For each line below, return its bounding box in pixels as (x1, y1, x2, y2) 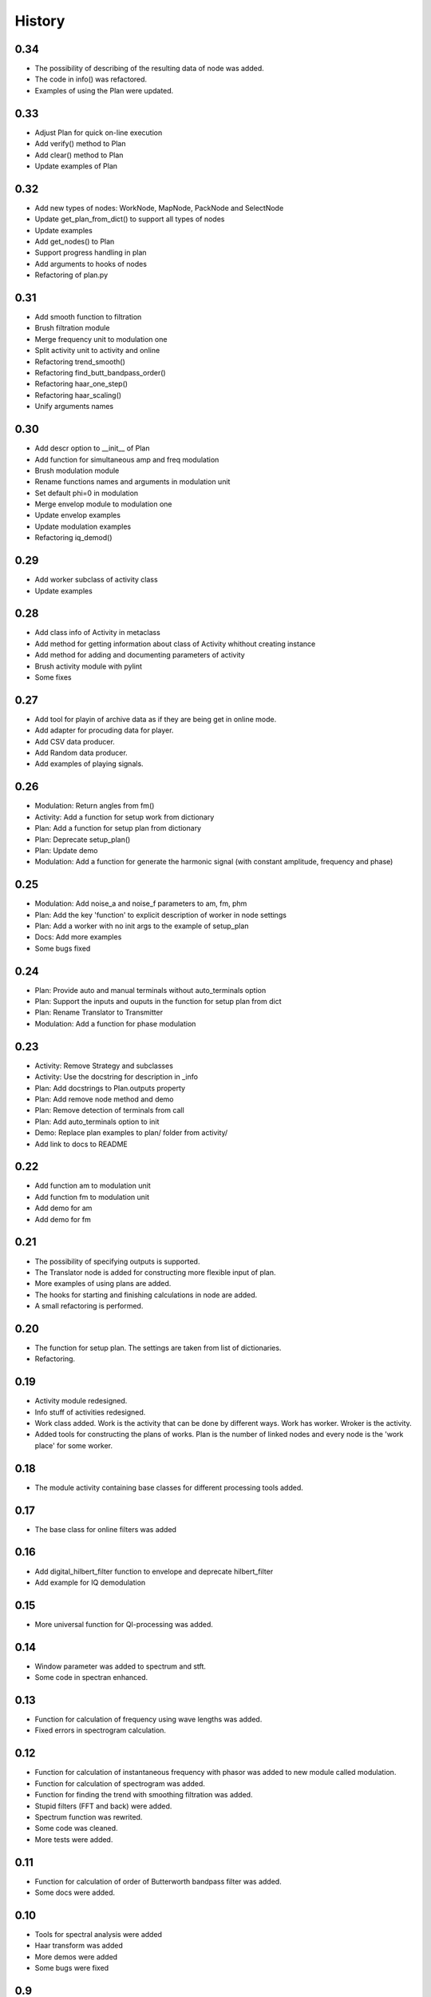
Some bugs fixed (34, 943, 91, 953)
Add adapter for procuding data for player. (34, 725, 174, 735)
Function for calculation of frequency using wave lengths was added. (34, 1714, 263, 1725)
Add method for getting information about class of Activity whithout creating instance (34, 639, 316, 649)
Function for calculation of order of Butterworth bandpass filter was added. (34, 1876, 283, 1886)
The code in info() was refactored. (34, 74, 148, 84)
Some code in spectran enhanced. (34, 1673, 148, 1682)
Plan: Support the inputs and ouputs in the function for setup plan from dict (34, 997, 282, 1006)
